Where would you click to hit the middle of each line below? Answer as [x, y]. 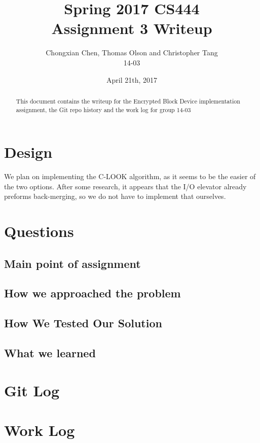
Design [28, 152]
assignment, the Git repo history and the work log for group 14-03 [103, 109]
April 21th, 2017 [132, 79]
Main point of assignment [72, 263]
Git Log [32, 390]
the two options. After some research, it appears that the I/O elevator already [125, 186]
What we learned [50, 353]
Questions [39, 231]
